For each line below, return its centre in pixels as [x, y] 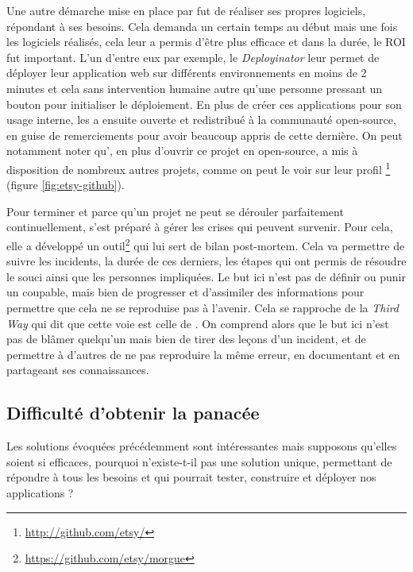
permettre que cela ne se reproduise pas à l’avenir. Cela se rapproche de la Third [203, 307]
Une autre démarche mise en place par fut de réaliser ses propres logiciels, [186, 10]
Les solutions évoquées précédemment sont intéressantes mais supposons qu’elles [202, 446]
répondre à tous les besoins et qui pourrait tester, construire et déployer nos [191, 477]
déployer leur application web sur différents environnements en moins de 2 [187, 73]
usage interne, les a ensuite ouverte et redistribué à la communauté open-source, [201, 120]
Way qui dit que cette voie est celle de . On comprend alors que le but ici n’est [198, 323]
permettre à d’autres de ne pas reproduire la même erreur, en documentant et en [203, 354]
